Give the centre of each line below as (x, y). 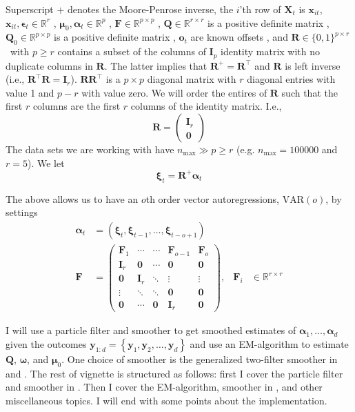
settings (22, 212)
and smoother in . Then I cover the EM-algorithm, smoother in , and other (164, 387)
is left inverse (313, 65)
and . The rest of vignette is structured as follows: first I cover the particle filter (174, 373)
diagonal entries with (291, 79)
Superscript (30, 9)
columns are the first (77, 106)
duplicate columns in (49, 65)
